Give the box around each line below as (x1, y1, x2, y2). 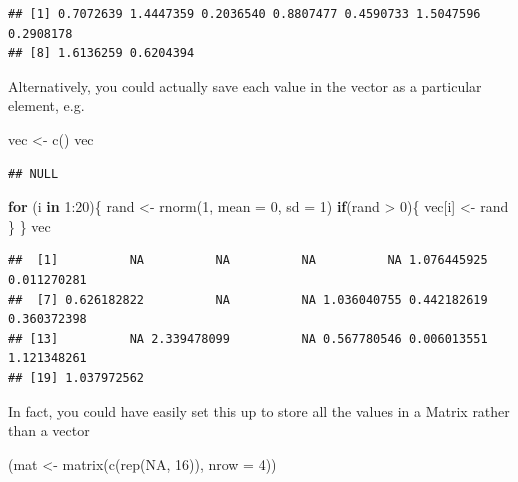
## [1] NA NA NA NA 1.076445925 (8, 253, 488, 268)
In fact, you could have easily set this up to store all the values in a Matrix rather (8, 400, 510, 421)
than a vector (8, 420, 90, 441)
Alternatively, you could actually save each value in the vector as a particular (8, 75, 482, 96)
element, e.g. (8, 95, 85, 116)
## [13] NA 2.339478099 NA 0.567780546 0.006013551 (8, 331, 488, 346)
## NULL (8, 166, 59, 181)
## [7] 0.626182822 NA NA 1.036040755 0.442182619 (8, 292, 488, 307)
